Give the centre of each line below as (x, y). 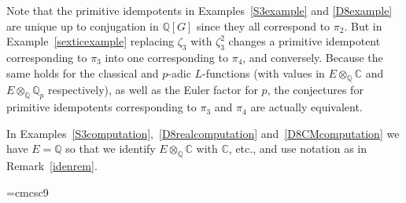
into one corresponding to (166, 57)
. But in (363, 25)
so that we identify (111, 149)
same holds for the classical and (83, 72)
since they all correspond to (264, 25)
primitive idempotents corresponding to (101, 107)
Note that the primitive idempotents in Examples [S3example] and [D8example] (199, 10)
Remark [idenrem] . (52, 166)
